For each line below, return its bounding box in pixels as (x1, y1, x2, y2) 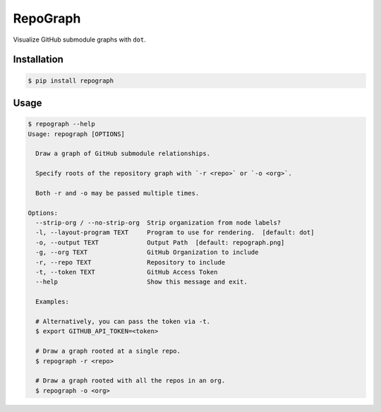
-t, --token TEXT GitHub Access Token (35, 268, 218, 276)
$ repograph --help (28, 120, 95, 128)
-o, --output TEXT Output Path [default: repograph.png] (35, 238, 285, 246)
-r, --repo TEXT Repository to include (35, 258, 226, 266)
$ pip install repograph (28, 76, 114, 85)
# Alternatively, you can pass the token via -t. (35, 317, 211, 325)
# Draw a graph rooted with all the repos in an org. (35, 377, 226, 384)
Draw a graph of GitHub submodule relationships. (35, 150, 211, 158)
